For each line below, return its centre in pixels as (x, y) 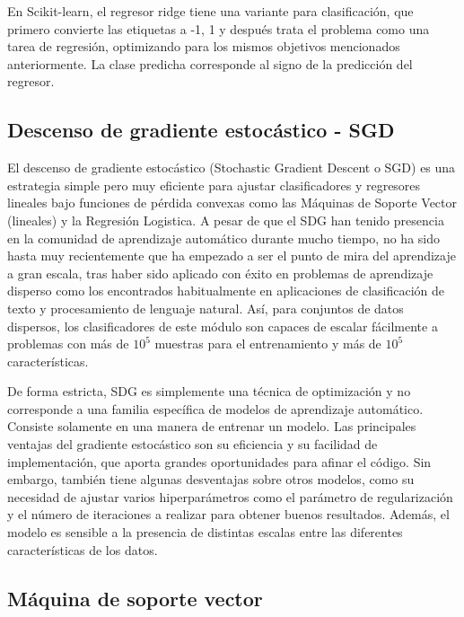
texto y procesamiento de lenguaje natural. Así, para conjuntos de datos (206, 308)
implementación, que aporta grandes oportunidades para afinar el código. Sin (219, 461)
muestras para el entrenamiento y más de (268, 344)
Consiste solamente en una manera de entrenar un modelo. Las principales (212, 426)
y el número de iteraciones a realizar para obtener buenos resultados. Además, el (228, 514)
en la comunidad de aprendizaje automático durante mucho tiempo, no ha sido (224, 238)
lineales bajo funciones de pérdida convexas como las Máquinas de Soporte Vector (232, 203)
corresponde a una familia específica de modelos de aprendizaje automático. (215, 408)
